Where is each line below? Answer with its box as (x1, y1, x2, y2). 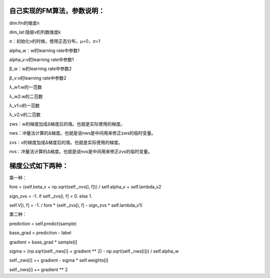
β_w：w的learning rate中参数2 (9, 65, 72, 72)
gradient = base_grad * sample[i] (9, 239, 77, 245)
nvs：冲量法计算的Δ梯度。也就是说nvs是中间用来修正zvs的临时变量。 (9, 148, 152, 154)
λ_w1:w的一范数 (9, 84, 42, 90)
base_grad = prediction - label (9, 230, 71, 236)
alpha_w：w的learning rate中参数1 (9, 47, 80, 53)
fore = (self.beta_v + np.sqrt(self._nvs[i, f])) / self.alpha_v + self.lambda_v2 (9, 184, 162, 190)
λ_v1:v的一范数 (9, 102, 40, 108)
